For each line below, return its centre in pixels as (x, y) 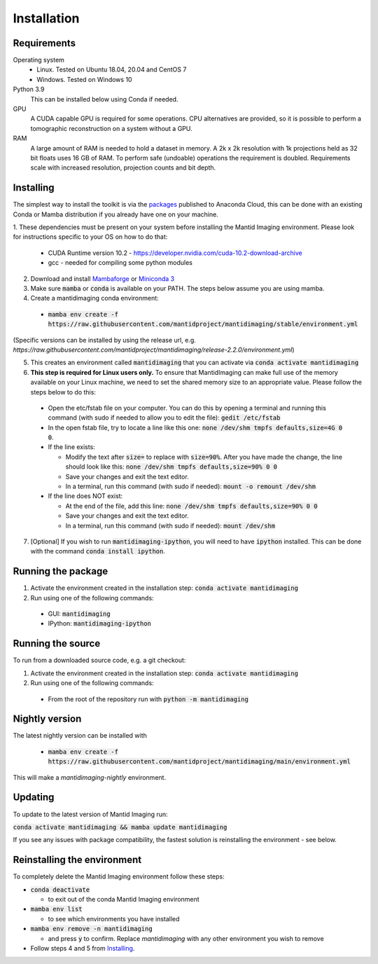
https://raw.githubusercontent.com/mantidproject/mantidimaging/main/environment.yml (199, 762)
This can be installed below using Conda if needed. (104, 99)
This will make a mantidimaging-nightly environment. (90, 777)
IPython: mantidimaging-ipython (100, 624)
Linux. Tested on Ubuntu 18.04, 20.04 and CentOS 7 (112, 69)
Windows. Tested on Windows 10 (84, 79)
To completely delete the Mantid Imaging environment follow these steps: (119, 876)
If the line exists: (72, 447)
